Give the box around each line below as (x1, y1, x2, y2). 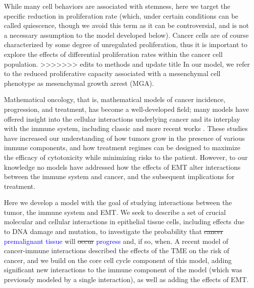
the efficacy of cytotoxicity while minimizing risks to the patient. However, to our (4, 152, 248, 162)
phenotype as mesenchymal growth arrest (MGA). (4, 78, 154, 88)
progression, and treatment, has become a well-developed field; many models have (4, 104, 249, 114)
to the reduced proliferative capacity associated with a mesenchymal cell (4, 68, 221, 79)
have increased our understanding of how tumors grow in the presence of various (4, 132, 245, 143)
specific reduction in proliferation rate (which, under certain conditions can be (4, 10, 238, 21)
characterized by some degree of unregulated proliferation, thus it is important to (4, 39, 248, 50)
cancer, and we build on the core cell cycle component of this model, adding (4, 255, 232, 265)
